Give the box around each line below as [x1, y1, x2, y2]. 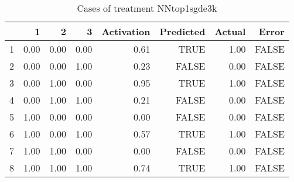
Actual [214, 25, 246, 38]
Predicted [159, 25, 206, 38]
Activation [101, 25, 151, 38]
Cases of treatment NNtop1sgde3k [77, 1, 217, 15]
